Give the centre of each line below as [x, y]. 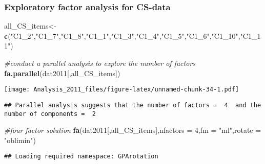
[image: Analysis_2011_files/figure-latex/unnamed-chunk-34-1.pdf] [122, 90]
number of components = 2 [50, 114]
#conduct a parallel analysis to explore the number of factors [100, 63]
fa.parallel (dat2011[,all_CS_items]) [62, 73]
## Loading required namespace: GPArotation [81, 157]
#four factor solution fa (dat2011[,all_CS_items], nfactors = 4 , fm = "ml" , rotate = [133, 130]
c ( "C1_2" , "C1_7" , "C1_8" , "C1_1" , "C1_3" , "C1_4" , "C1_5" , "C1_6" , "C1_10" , [122, 36]
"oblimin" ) [20, 140]
